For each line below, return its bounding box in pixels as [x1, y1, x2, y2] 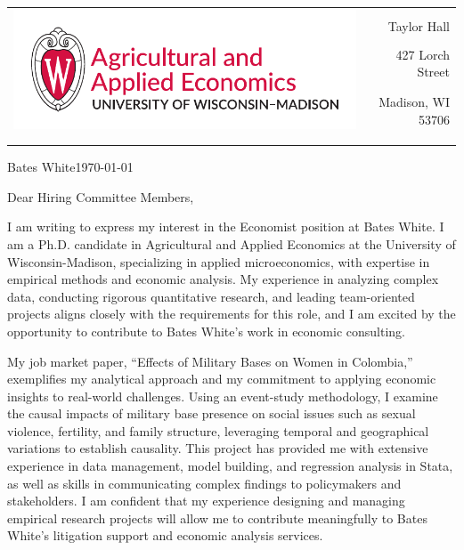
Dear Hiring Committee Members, [7, 187, 194, 206]
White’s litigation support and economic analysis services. [7, 526, 323, 545]
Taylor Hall [387, 16, 450, 35]
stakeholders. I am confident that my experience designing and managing [7, 491, 405, 510]
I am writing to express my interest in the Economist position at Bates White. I [7, 217, 444, 236]
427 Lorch [395, 44, 450, 63]
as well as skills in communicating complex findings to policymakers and [7, 473, 402, 492]
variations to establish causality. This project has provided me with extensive [7, 439, 428, 457]
